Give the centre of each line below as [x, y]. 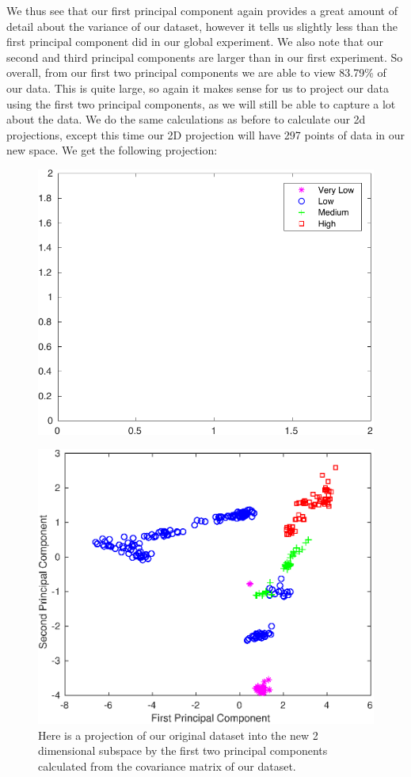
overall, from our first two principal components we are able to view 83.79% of [196, 72]
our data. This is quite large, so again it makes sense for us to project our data [198, 88]
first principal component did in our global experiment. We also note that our [195, 42]
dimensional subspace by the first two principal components [183, 750]
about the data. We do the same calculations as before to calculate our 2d [186, 119]
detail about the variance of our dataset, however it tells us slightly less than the [202, 26]
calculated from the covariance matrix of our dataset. [167, 766]
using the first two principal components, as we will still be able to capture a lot [201, 103]
